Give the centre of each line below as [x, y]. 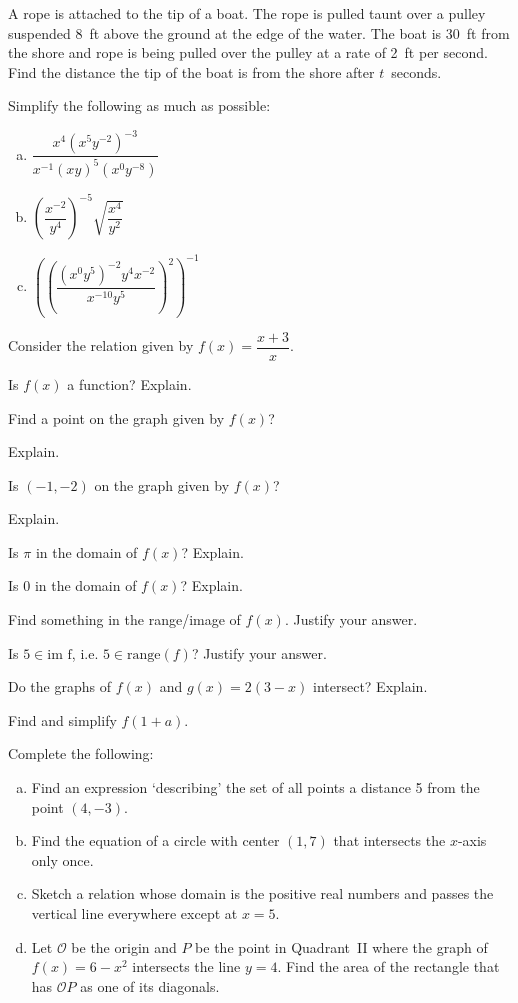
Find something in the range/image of [124, 619]
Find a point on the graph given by [116, 417]
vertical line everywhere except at [134, 913]
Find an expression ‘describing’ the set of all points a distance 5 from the [255, 787]
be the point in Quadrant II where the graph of [341, 946]
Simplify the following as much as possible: [139, 105]
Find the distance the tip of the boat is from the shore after [191, 71]
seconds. [416, 71]
